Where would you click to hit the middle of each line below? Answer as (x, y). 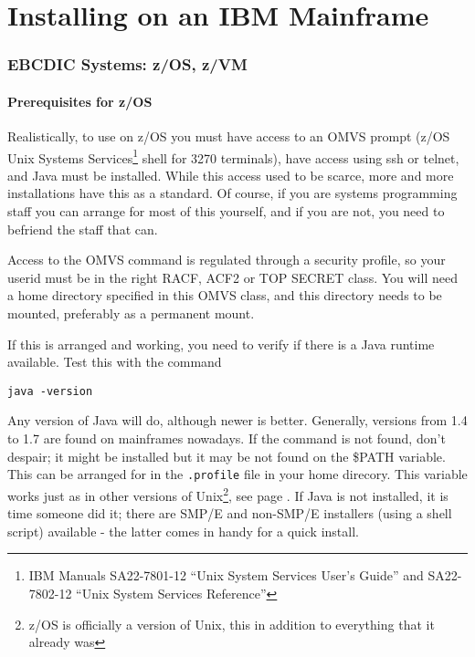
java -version (50, 391)
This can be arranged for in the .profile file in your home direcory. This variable (237, 474)
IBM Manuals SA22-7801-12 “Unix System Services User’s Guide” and (226, 575)
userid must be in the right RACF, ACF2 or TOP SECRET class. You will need (232, 277)
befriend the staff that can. (83, 229)
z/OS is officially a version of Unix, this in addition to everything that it (232, 624)
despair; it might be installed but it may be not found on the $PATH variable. (227, 456)
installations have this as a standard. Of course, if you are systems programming (232, 193)
